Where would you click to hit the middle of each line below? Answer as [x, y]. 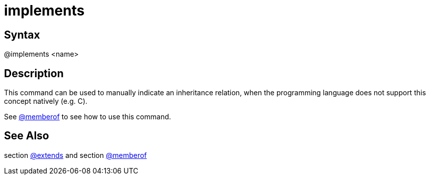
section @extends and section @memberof [76, 155]
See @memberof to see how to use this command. [88, 117]
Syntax [22, 35]
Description [34, 73]
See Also [27, 136]
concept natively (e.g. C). [46, 101]
